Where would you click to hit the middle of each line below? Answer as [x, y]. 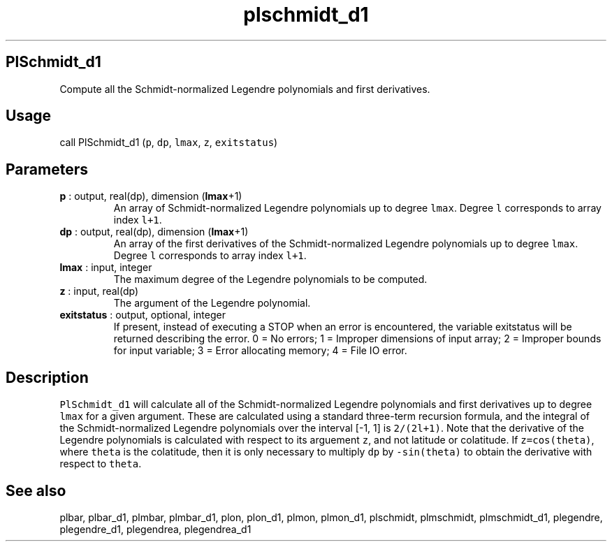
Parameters [47, 169]
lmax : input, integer [106, 268]
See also [36, 490]
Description [47, 377]
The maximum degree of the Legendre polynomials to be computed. [270, 279]
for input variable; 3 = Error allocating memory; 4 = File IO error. [260, 351]
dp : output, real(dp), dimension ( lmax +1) [154, 232]
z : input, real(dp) [99, 291]
